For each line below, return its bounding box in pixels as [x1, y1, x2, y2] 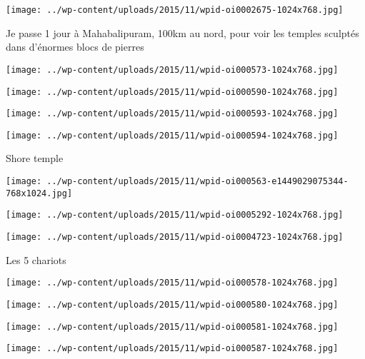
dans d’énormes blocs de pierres [6, 39, 144, 54]
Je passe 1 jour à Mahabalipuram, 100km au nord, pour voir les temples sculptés [6, 25, 359, 40]
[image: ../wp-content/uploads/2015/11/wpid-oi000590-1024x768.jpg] [6, 86, 339, 97]
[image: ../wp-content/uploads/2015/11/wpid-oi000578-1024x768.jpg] [6, 278, 339, 288]
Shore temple [6, 151, 64, 166]
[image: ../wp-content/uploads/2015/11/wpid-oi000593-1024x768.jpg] [6, 108, 339, 119]
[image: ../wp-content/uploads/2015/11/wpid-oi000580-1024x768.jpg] [6, 299, 339, 310]
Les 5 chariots [6, 252, 66, 267]
